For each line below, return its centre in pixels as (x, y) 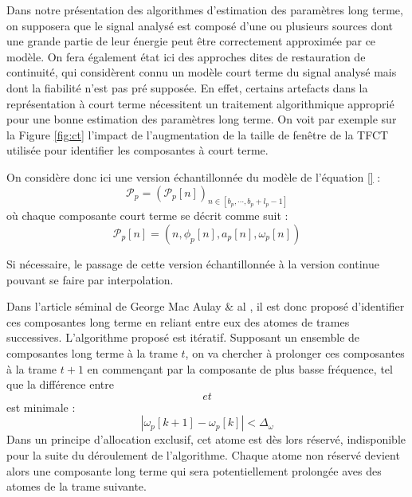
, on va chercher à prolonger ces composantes (295, 352)
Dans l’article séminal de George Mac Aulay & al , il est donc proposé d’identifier (206, 306)
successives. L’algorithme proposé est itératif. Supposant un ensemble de (183, 337)
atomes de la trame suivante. (77, 486)
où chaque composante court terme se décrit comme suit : (147, 215)
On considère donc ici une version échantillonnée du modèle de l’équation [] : (194, 176)
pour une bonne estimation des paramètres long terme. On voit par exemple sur (202, 119)
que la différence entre (61, 384)
